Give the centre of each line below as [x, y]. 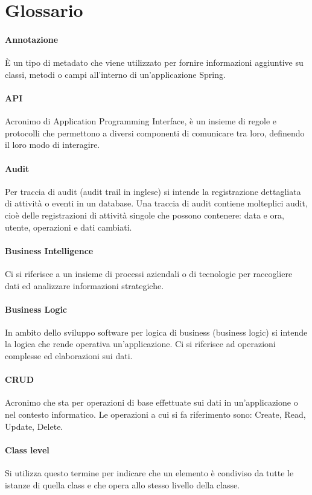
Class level [27, 449]
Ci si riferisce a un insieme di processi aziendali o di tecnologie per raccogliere [149, 273]
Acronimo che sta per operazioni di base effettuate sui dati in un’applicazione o [151, 402]
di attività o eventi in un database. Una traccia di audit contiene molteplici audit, [156, 203]
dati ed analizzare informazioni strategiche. [84, 285]
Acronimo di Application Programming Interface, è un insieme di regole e [141, 121]
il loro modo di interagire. [53, 145]
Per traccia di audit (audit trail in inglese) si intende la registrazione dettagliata [153, 191]
